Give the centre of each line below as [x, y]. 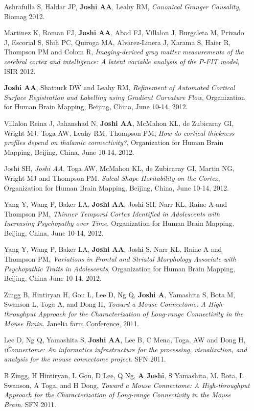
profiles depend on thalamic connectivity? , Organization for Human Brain [114, 142]
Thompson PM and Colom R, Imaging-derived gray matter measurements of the [124, 52]
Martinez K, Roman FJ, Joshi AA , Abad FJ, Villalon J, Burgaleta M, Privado [124, 33]
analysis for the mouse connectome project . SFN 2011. [85, 359]
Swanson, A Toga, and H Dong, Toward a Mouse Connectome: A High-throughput [127, 385]
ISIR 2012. [20, 71]
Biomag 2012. [24, 16]
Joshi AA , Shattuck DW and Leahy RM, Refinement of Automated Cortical [119, 87]
